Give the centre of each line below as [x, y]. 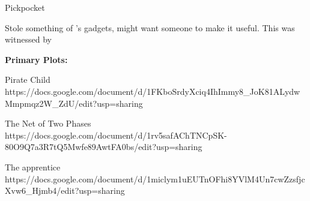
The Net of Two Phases [48, 123]
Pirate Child [28, 79]
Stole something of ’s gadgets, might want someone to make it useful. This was [150, 27]
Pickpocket [25, 7]
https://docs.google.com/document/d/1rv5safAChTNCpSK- [116, 135]
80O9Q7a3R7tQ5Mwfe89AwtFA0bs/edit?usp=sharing [104, 147]
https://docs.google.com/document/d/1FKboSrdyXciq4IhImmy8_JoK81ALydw [153, 91]
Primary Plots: [36, 59]
